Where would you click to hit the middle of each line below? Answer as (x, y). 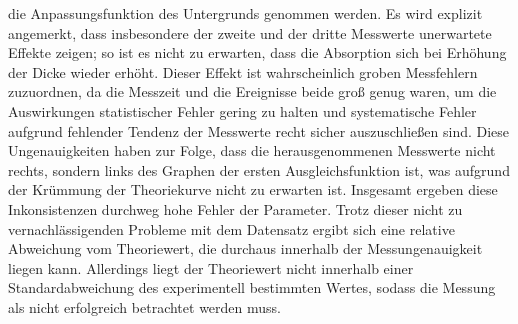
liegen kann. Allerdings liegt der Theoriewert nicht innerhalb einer (211, 267)
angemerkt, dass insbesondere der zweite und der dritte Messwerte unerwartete (250, 32)
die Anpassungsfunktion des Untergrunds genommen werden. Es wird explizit (245, 13)
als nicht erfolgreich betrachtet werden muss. (144, 306)
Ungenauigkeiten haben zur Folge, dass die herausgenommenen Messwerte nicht (252, 150)
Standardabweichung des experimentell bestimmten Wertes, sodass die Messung (252, 287)
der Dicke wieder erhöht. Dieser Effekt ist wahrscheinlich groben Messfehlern (243, 71)
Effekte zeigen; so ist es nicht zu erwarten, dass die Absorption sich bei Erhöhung (257, 52)
